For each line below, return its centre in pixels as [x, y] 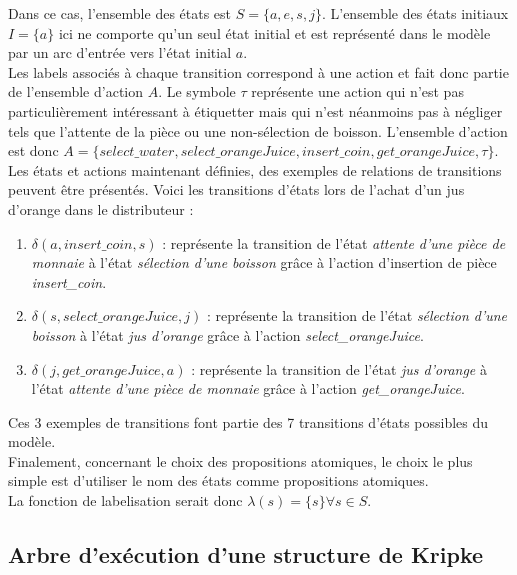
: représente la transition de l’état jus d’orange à [339, 368]
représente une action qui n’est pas [357, 91]
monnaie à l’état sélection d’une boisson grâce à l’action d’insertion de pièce [264, 262]
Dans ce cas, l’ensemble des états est [120, 13]
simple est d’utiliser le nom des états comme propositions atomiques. [218, 480]
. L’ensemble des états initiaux [415, 13]
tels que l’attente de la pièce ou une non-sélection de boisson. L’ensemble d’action [258, 130]
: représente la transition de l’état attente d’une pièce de [334, 242]
